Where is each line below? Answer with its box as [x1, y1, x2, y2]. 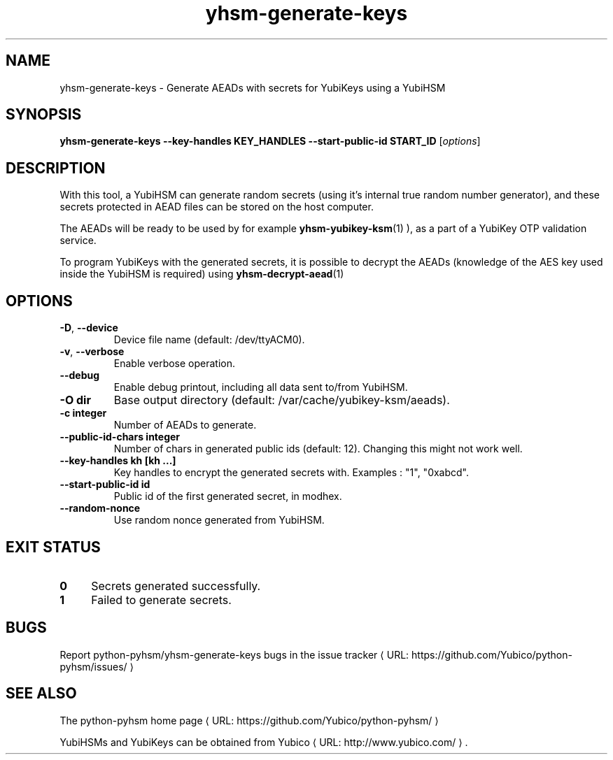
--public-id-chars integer [59, 431, 181, 443]
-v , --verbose [59, 345, 125, 358]
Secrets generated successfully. [91, 578, 261, 593]
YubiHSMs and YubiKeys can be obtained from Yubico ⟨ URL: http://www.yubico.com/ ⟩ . [59, 736, 468, 748]
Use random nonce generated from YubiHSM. [113, 514, 325, 526]
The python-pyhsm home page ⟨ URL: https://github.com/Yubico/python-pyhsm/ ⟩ [59, 714, 439, 726]
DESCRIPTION [6, 159, 106, 177]
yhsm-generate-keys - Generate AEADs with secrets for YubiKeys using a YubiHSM [59, 81, 446, 94]
